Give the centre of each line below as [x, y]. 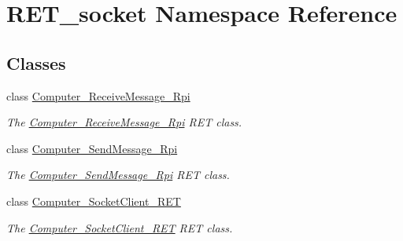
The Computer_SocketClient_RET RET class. [120, 227]
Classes [36, 62]
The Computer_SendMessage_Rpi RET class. [118, 175]
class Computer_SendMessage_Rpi [92, 148]
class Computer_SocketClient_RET [94, 201]
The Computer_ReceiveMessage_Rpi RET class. [124, 122]
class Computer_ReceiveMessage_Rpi [98, 95]
